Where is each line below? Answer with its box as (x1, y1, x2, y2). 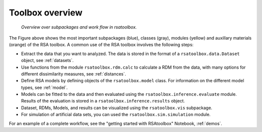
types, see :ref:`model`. (21, 85, 68, 90)
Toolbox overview (9, 7, 82, 18)
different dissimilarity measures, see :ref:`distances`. (21, 71, 126, 77)
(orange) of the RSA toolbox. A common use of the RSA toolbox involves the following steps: (9, 42, 194, 48)
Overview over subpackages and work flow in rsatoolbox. (21, 24, 137, 30)
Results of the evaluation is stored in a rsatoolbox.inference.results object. (21, 98, 185, 104)
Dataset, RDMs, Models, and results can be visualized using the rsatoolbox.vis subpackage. (21, 104, 213, 111)
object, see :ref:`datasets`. (21, 58, 74, 63)
